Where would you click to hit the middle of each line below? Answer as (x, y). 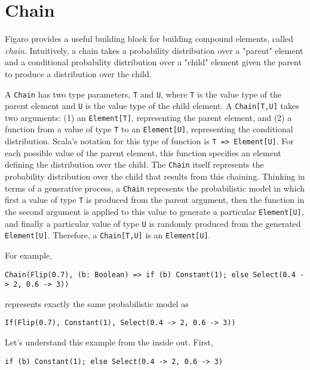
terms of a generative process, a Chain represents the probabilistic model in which (155, 188)
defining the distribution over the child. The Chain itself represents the (134, 164)
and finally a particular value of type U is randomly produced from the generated (153, 223)
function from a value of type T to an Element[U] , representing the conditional (149, 129)
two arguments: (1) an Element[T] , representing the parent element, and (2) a (148, 117)
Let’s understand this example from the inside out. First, (109, 342)
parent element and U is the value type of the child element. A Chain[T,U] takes (152, 106)
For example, (29, 255)
